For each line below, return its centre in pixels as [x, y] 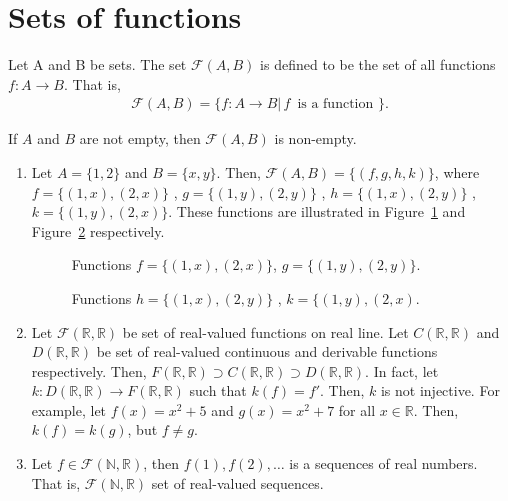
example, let [69, 409]
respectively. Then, [89, 370]
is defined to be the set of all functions [378, 64]
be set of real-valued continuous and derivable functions [267, 351]
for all [357, 409]
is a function [335, 104]
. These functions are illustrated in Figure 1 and [317, 211]
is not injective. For [440, 390]
